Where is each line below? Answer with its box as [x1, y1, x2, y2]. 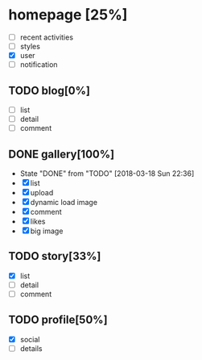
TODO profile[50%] [8, 313, 108, 327]
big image [30, 226, 64, 236]
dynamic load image [30, 198, 98, 207]
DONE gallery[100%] [8, 147, 115, 161]
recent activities [19, 32, 74, 42]
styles [19, 42, 40, 51]
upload [30, 188, 54, 197]
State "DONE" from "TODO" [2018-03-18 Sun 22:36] [19, 169, 195, 178]
